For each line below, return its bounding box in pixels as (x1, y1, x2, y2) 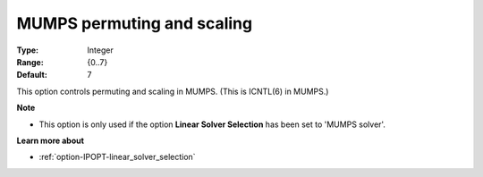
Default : (16, 70, 48, 80)
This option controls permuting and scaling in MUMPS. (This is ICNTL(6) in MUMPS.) (16, 86, 329, 97)
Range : (16, 56, 44, 67)
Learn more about (16, 135, 85, 146)
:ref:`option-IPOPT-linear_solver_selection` (38, 152, 196, 163)
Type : (16, 45, 39, 55)
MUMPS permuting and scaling (16, 13, 253, 33)
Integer (87, 45, 114, 55)
